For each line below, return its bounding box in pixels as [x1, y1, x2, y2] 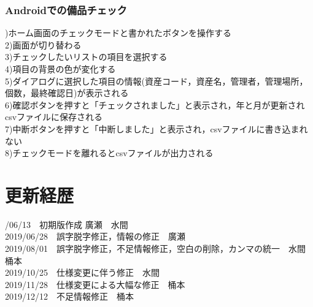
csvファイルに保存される [5, 110, 103, 123]
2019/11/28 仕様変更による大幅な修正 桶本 [5, 278, 185, 290]
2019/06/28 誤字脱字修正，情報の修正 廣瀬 [5, 230, 185, 243]
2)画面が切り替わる [5, 38, 82, 51]
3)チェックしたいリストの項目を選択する [5, 50, 168, 63]
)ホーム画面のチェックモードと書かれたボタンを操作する [5, 26, 232, 39]
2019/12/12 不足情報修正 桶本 [5, 290, 134, 303]
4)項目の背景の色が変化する [5, 63, 116, 75]
